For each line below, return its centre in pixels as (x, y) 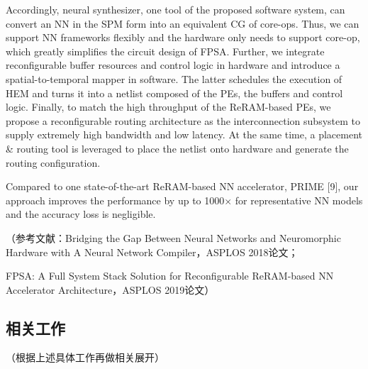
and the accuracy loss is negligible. (81, 214)
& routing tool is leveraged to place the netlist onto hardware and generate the (177, 148)
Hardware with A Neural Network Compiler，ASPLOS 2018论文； (152, 252)
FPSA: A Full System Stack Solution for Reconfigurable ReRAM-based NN (170, 276)
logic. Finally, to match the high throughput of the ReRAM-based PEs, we (168, 107)
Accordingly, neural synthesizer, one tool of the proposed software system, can (175, 9)
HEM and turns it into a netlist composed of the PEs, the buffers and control (174, 93)
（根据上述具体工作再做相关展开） (85, 357)
